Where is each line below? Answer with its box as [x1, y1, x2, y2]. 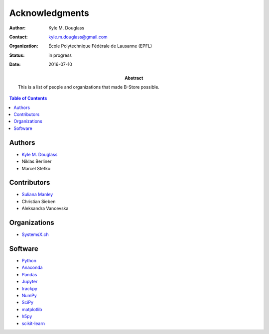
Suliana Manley [21, 192, 53, 198]
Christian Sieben [21, 198, 56, 204]
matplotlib [21, 306, 42, 312]
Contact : [9, 34, 28, 40]
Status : [9, 52, 25, 58]
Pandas [21, 271, 37, 277]
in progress [48, 52, 72, 58]
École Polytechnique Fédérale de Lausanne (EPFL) [48, 43, 152, 49]
